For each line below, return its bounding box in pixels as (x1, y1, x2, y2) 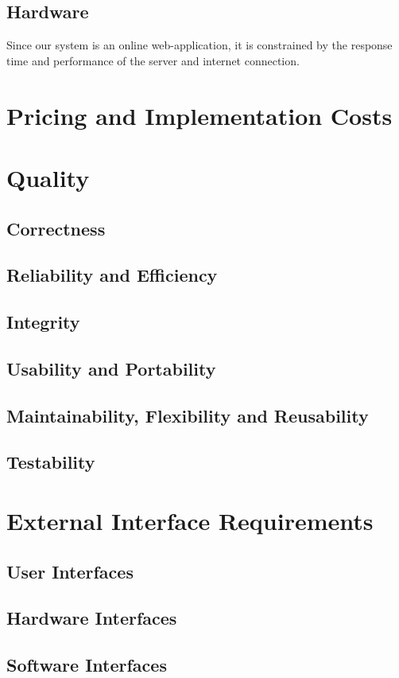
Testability (6, 450, 95, 474)
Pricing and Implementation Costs (6, 99, 393, 131)
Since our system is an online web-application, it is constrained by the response (6, 37, 393, 53)
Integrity (6, 310, 80, 334)
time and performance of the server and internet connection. (6, 52, 300, 68)
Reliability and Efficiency (6, 263, 218, 287)
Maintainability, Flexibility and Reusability (6, 403, 369, 427)
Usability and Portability (6, 356, 216, 380)
